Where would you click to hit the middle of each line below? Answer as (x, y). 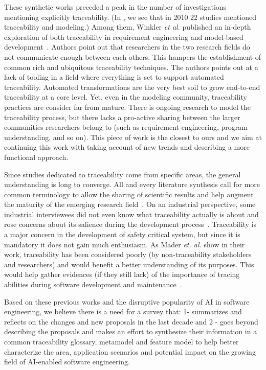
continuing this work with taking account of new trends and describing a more (127, 147)
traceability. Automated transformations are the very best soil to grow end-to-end (132, 87)
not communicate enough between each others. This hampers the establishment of (133, 56)
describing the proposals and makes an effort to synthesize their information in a (131, 331)
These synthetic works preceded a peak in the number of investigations (115, 7)
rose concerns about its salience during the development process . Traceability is (130, 224)
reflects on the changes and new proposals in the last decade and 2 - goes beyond (131, 321)
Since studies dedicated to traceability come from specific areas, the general (123, 174)
